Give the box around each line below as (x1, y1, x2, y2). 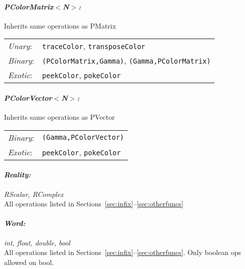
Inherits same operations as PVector (4, 112, 115, 122)
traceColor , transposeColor (42, 40, 145, 52)
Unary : (8, 40, 32, 52)
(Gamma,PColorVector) (42, 133, 124, 142)
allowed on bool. (4, 256, 54, 267)
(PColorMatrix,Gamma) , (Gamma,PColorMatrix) (42, 55, 211, 67)
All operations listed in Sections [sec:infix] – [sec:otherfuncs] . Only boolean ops (4, 247, 241, 257)
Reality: (4, 169, 31, 180)
